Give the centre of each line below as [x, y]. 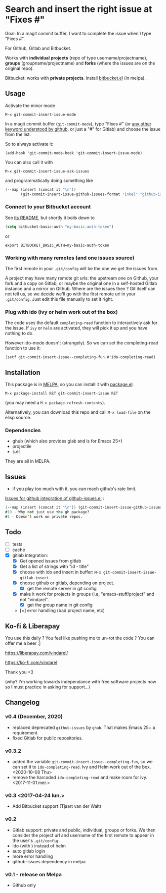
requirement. [25, 732]
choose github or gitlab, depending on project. [67, 583]
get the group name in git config [60, 605]
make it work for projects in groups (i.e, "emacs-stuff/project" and [87, 594]
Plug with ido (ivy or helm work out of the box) [62, 312]
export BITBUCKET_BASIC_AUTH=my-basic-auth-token [57, 245]
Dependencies [23, 430]
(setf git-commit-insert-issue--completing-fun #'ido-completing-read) [80, 357]
